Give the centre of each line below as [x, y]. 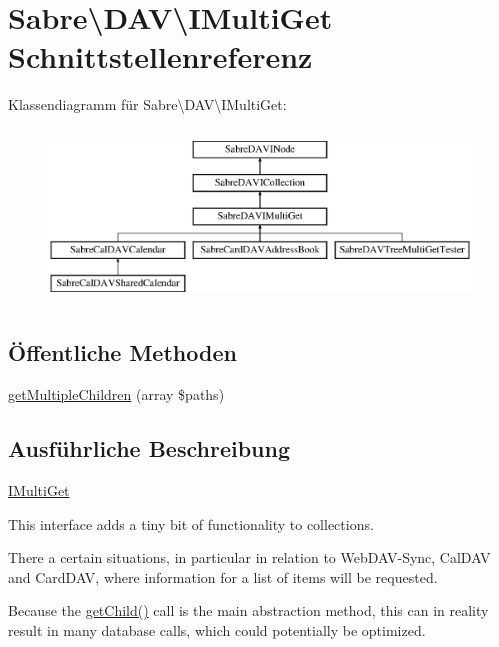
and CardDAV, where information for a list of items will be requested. [223, 576]
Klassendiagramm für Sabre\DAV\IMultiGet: [147, 104]
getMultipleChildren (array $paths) [116, 394]
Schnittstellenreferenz [160, 56]
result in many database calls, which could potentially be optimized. [217, 629]
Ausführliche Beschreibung [149, 448]
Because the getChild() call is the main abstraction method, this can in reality [248, 610]
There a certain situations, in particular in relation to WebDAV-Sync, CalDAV [249, 557]
